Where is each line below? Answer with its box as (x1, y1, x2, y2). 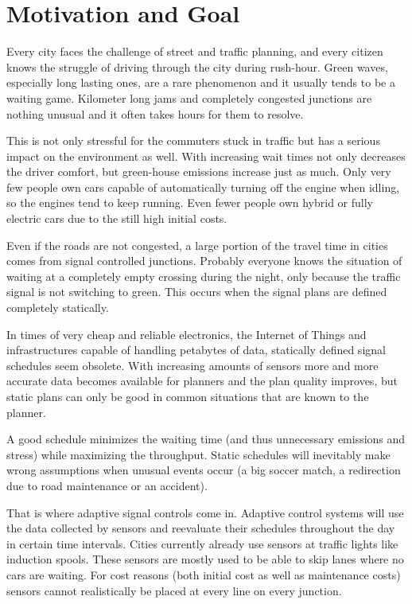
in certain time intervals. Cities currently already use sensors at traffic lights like (6, 535, 398, 551)
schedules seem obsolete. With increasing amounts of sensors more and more (6, 357, 379, 373)
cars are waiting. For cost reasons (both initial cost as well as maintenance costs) (6, 566, 401, 583)
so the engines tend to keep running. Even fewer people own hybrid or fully (6, 194, 373, 211)
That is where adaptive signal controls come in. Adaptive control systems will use (6, 504, 404, 520)
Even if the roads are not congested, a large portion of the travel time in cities (6, 236, 388, 253)
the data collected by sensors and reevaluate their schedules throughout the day (6, 520, 395, 536)
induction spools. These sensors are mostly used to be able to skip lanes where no (6, 551, 404, 567)
